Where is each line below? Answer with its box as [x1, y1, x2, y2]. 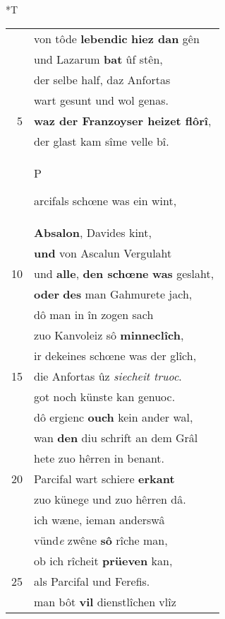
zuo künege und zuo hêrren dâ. [34, 490, 186, 507]
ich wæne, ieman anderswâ [34, 511, 165, 528]
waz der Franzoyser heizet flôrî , [34, 112, 212, 129]
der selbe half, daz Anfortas [34, 71, 171, 88]
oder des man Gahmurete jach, [34, 285, 193, 302]
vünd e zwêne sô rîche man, [34, 531, 168, 548]
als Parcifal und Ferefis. [34, 572, 150, 589]
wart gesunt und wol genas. [34, 91, 169, 108]
